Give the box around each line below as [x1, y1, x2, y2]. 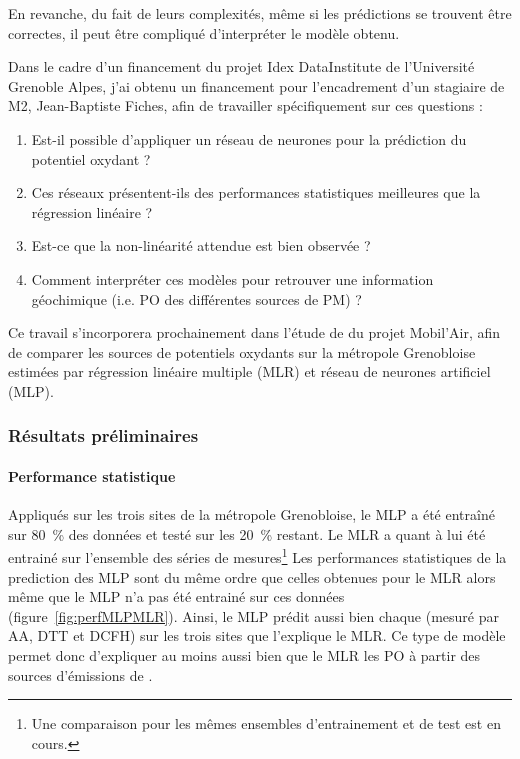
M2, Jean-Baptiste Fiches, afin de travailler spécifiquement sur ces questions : [8, 95, 483, 116]
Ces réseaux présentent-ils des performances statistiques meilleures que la [31, 182, 481, 203]
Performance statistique [8, 465, 176, 486]
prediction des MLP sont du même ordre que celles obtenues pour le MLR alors [8, 566, 496, 587]
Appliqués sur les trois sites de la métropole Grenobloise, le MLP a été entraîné [8, 504, 495, 525]
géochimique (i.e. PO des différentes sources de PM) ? [31, 288, 362, 309]
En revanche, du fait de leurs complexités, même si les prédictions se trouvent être [8, 3, 512, 23]
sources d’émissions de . [8, 664, 153, 685]
